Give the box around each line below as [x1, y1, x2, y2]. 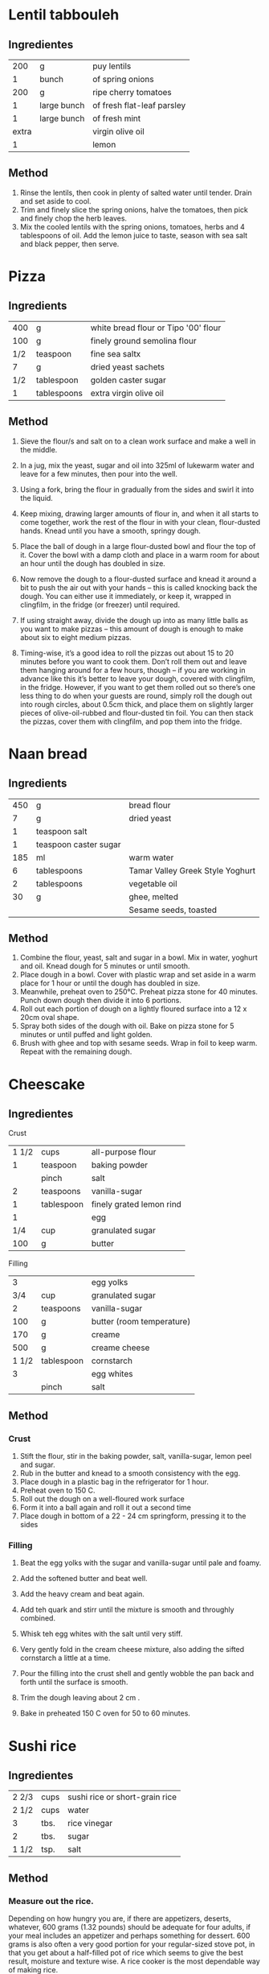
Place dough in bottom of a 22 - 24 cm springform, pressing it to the [19, 1511, 247, 1521]
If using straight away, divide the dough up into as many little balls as [19, 615, 249, 625]
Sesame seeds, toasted [128, 904, 218, 915]
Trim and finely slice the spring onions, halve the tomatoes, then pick [19, 204, 249, 214]
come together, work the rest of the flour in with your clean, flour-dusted [19, 517, 261, 527]
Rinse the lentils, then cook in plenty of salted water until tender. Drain [19, 188, 253, 197]
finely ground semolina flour [90, 335, 197, 346]
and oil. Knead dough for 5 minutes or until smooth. [19, 961, 190, 971]
